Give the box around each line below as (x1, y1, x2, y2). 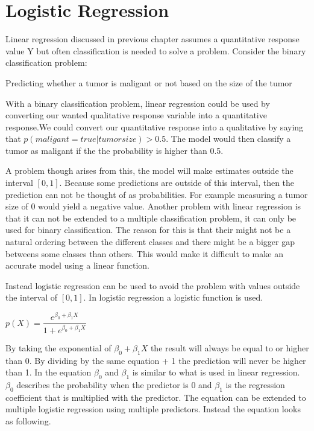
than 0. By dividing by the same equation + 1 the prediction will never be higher (5, 354, 306, 366)
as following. (5, 414, 51, 427)
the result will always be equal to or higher (150, 341, 309, 354)
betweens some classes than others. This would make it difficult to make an (5, 247, 283, 260)
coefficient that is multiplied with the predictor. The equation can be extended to (5, 391, 306, 403)
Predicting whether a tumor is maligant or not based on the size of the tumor (5, 76, 292, 89)
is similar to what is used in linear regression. (132, 366, 300, 378)
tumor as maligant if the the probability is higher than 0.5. (5, 144, 224, 156)
